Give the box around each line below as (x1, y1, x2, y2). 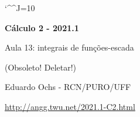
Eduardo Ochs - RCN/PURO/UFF (5, 81, 131, 93)
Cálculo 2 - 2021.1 (5, 21, 79, 34)
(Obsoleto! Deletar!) (5, 61, 77, 73)
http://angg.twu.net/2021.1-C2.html (5, 100, 135, 112)
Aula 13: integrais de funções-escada (5, 41, 134, 54)
